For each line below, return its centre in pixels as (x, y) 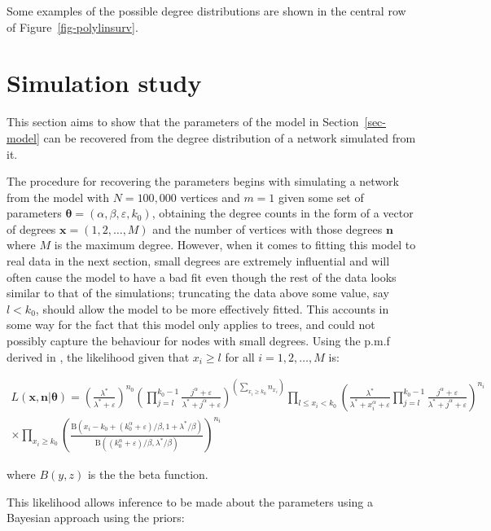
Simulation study (104, 83)
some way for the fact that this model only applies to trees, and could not (191, 325)
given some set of (321, 197)
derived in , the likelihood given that (98, 356)
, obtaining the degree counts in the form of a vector (283, 213)
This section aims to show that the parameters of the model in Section (183, 122)
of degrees (31, 228)
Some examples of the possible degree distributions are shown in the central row (206, 11)
